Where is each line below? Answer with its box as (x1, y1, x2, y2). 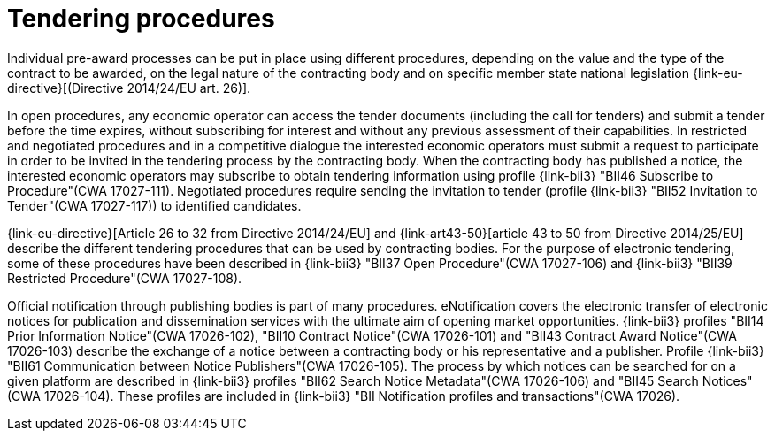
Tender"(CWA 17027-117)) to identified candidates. (7, 197, 302, 213)
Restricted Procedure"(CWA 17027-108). (7, 270, 242, 286)
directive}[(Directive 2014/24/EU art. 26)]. (7, 80, 251, 96)
